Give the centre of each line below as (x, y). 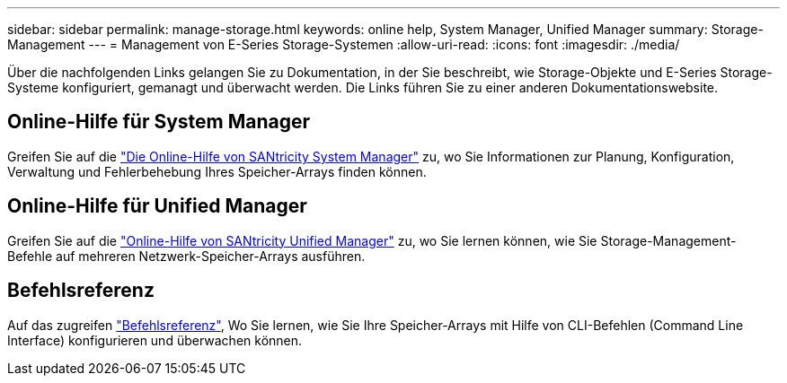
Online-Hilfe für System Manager (159, 122)
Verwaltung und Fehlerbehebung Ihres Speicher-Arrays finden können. (217, 171)
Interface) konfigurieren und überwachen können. (155, 340)
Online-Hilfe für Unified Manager (157, 206)
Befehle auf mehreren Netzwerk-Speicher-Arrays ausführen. (186, 256)
